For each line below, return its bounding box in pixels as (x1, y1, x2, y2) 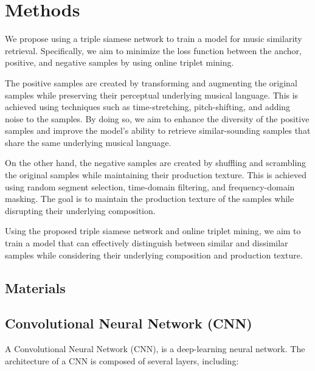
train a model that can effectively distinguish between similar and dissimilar (5, 237, 288, 249)
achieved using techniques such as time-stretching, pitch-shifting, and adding (5, 100, 291, 113)
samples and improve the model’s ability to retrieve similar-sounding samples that (5, 124, 311, 137)
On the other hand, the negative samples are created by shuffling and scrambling (5, 156, 306, 169)
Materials (5, 278, 66, 297)
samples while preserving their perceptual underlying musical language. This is (5, 88, 299, 101)
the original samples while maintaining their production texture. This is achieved (5, 168, 306, 181)
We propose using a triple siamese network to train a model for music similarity (5, 32, 302, 45)
